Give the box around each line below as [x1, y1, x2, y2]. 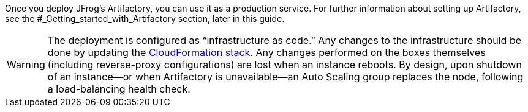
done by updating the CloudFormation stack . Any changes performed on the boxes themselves [47, 46, 486, 58]
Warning [7, 58, 45, 71]
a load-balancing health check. [47, 83, 190, 95]
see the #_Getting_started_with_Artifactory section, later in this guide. [5, 13, 285, 24]
